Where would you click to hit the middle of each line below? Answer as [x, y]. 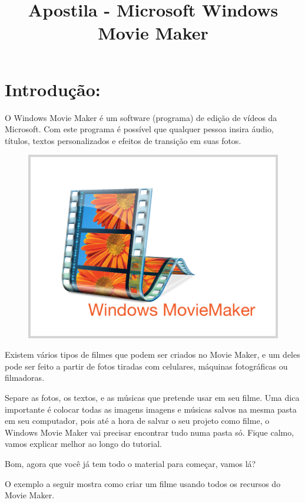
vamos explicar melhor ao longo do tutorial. [83, 444]
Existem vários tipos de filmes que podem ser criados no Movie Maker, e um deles [152, 355]
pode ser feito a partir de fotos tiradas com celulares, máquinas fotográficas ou [146, 366]
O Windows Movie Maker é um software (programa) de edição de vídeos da [141, 117]
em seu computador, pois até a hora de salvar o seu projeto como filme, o [137, 421]
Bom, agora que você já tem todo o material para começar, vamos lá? [130, 463]
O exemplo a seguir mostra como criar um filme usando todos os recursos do [143, 483]
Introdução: [53, 89]
